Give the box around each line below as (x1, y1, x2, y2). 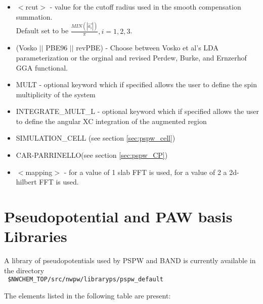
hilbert (16, 176, 37, 187)
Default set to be (16, 25, 69, 36)
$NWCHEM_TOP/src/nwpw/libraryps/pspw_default (8, 276, 163, 283)
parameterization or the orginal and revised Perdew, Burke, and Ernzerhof (16, 52, 247, 63)
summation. (16, 11, 53, 22)
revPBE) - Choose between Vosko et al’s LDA (76, 42, 218, 53)
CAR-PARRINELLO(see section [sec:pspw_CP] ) (16, 150, 168, 160)
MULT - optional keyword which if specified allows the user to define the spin (16, 79, 257, 90)
